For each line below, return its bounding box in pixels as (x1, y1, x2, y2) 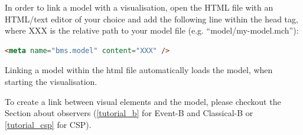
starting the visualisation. (5, 75, 97, 87)
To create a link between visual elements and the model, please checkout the (5, 95, 281, 107)
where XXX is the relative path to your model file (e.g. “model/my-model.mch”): (5, 24, 299, 37)
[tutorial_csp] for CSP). (5, 118, 92, 130)
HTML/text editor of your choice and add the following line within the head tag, (5, 12, 298, 25)
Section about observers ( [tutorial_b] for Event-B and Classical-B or (5, 107, 253, 119)
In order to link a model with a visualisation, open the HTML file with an (5, 1, 273, 13)
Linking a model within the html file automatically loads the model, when (5, 64, 273, 76)
